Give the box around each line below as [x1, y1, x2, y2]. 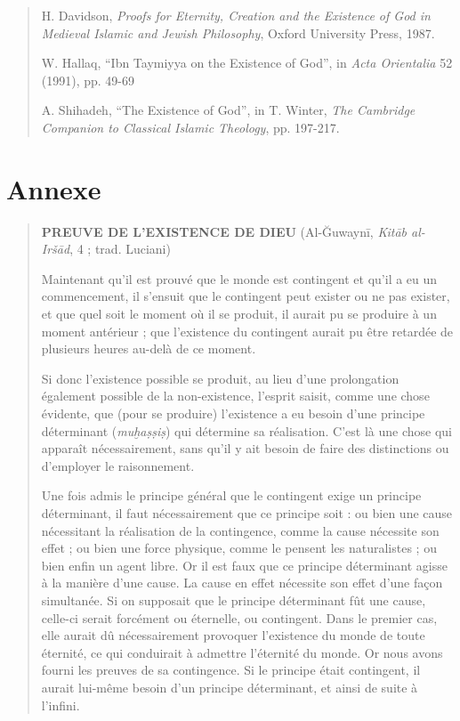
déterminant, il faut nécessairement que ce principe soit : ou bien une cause [41, 504, 453, 522]
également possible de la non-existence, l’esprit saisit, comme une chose [41, 386, 430, 405]
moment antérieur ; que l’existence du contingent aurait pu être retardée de [41, 321, 454, 340]
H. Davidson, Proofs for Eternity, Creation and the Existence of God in [41, 6, 431, 24]
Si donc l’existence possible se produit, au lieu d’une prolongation [41, 369, 399, 387]
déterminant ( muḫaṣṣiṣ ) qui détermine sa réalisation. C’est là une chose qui [41, 421, 452, 440]
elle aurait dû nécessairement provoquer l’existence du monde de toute [41, 626, 425, 644]
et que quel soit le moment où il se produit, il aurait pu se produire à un [41, 304, 437, 323]
